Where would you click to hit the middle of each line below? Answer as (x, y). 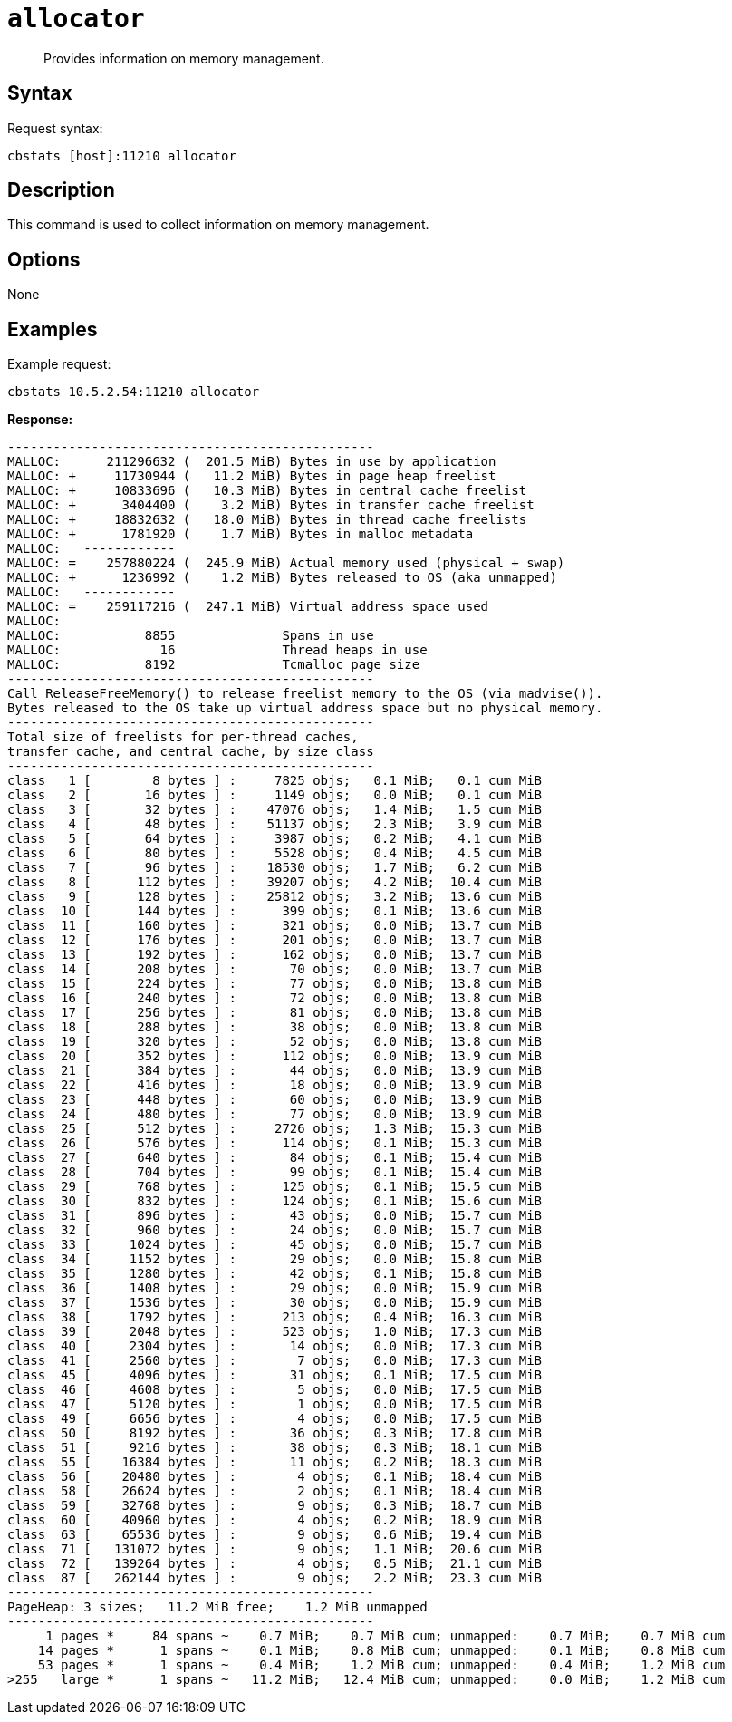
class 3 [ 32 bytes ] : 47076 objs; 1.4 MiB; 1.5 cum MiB (275, 810)
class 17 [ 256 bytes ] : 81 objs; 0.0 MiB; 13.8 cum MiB (275, 1013)
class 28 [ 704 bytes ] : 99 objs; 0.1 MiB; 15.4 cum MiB (275, 1172)
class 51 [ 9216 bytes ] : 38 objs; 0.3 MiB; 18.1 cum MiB (275, 1448)
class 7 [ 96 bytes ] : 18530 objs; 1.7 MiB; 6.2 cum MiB (275, 868)
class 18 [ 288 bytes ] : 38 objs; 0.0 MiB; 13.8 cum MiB (275, 1027)
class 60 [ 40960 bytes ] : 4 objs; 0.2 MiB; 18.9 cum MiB (275, 1520)
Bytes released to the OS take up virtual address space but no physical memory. (305, 708)
